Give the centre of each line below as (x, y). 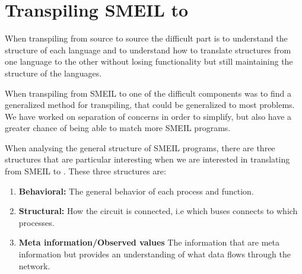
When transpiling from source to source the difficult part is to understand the (146, 38)
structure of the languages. (53, 73)
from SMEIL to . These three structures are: (85, 171)
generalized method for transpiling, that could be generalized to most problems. (150, 105)
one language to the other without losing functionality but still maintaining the (149, 61)
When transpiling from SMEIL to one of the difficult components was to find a (148, 93)
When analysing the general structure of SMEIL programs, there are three (140, 147)
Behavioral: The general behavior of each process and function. (136, 191)
